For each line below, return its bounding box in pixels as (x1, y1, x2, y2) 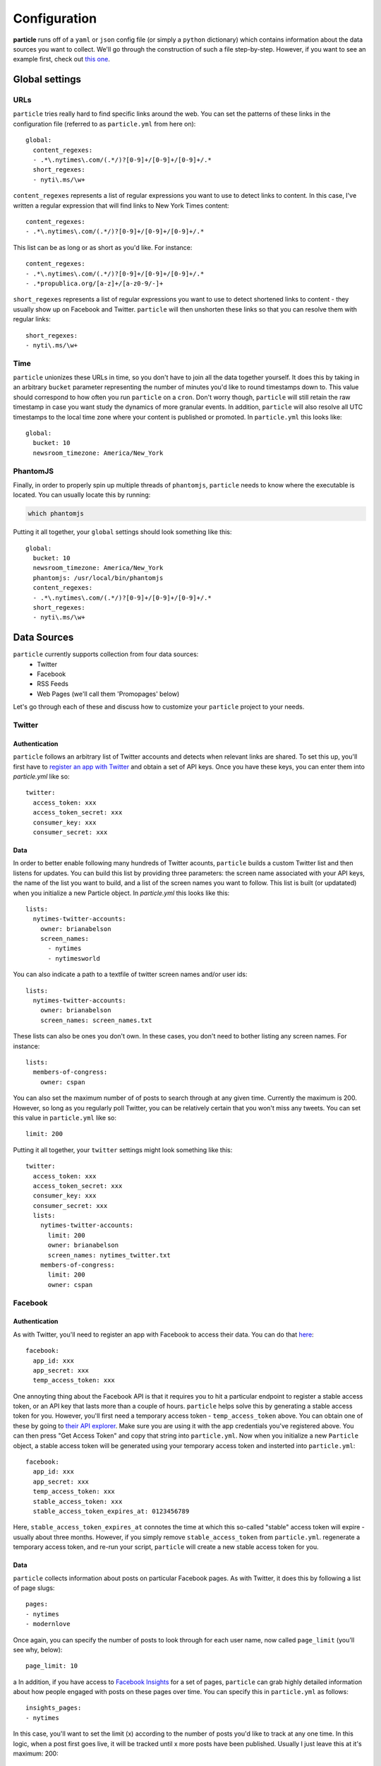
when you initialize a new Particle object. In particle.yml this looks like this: (13, 889, 230, 897)
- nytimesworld (47, 954, 100, 962)
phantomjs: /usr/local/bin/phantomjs (32, 574, 164, 582)
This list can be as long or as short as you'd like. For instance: (13, 243, 193, 251)
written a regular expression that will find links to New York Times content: (13, 201, 229, 210)
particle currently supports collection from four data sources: (13, 650, 199, 658)
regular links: (13, 315, 51, 324)
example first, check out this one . (13, 55, 111, 64)
